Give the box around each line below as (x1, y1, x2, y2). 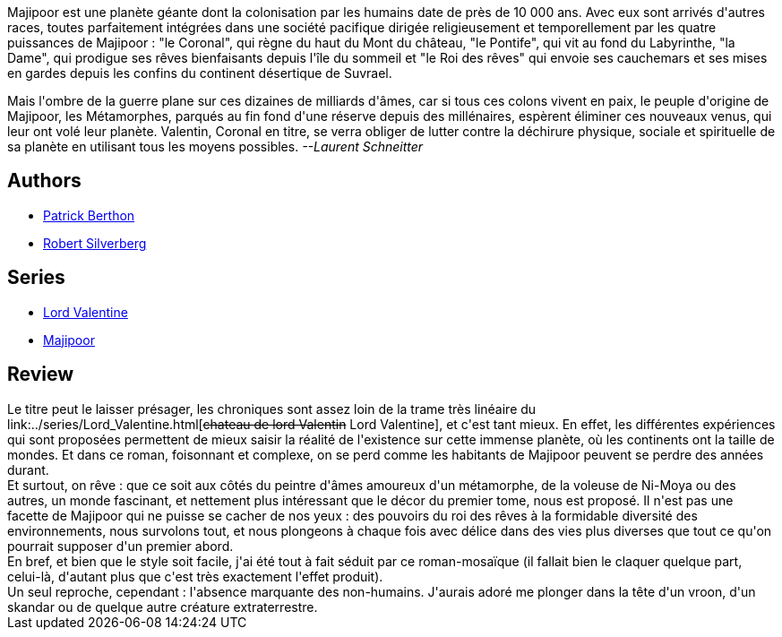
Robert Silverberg (43, 235, 147, 251)
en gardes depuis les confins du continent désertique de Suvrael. (7, 65, 392, 81)
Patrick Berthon (43, 207, 135, 223)
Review (7, 363, 74, 386)
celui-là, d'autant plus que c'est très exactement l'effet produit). (7, 568, 383, 584)
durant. (7, 461, 49, 478)
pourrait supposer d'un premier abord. (7, 538, 234, 554)
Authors (7, 169, 82, 193)
